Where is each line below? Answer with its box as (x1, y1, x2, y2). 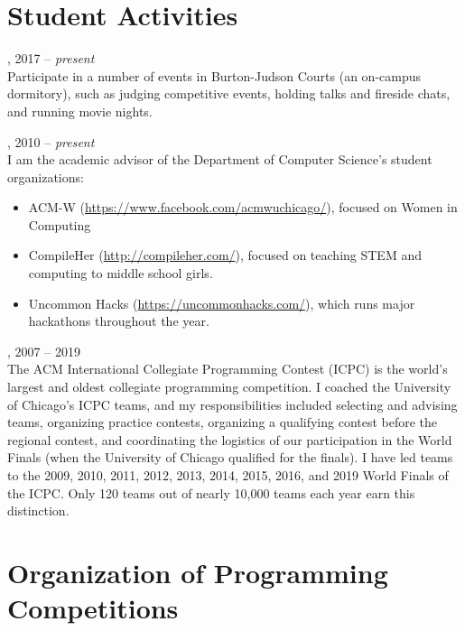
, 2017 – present (7, 49, 95, 68)
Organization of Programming (7, 553, 388, 590)
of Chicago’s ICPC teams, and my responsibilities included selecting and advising (7, 394, 458, 413)
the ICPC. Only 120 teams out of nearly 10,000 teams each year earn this (7, 483, 415, 502)
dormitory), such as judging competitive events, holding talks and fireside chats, (7, 84, 451, 103)
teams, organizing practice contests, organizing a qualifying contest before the (7, 413, 438, 431)
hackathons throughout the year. (28, 311, 209, 330)
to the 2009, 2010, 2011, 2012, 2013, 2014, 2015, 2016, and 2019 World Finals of (7, 466, 449, 484)
